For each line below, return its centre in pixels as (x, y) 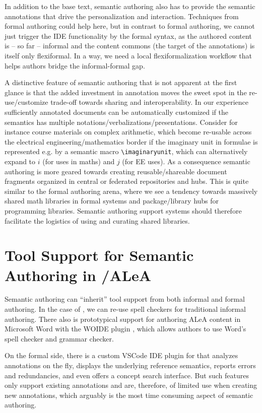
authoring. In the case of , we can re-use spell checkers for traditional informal (125, 309)
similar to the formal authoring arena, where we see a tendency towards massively (131, 191)
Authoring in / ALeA (78, 275)
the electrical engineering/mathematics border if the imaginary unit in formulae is (131, 141)
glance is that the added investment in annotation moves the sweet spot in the (126, 92)
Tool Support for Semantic (99, 255)
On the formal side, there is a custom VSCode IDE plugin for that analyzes (121, 355)
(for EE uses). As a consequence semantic (186, 161)
